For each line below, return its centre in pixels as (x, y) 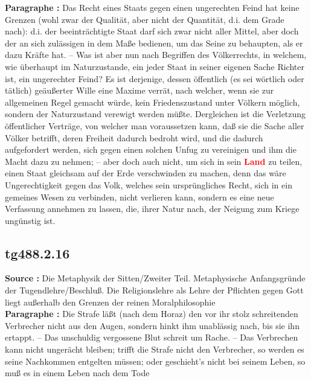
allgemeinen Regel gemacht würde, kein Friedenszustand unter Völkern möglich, (152, 102)
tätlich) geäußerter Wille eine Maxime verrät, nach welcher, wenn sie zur (139, 90)
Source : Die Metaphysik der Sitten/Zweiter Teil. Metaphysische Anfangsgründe (155, 278)
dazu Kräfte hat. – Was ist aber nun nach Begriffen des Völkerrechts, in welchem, (156, 55)
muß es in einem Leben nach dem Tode (77, 373)
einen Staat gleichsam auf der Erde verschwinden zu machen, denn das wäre (146, 173)
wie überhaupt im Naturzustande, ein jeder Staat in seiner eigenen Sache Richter (155, 66)
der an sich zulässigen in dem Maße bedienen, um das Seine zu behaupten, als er (154, 43)
